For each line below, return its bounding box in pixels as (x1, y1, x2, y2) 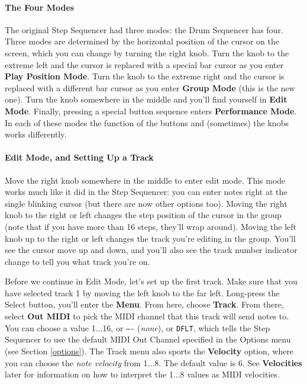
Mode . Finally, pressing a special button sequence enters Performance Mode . (5, 104, 297, 117)
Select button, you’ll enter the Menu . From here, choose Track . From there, (5, 298, 284, 311)
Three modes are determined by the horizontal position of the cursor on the (5, 35, 280, 47)
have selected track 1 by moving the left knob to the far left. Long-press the (5, 286, 280, 299)
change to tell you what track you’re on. (5, 255, 150, 267)
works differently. (5, 128, 67, 140)
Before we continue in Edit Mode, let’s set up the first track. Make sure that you (5, 275, 298, 287)
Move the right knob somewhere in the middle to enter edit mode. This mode (5, 174, 286, 186)
